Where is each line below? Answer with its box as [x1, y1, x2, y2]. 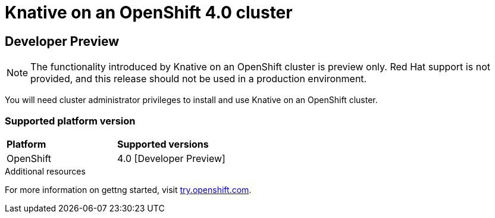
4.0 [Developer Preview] [117, 152, 225, 164]
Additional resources [5, 166, 86, 176]
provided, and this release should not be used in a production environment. [30, 73, 367, 85]
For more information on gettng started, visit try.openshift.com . [5, 184, 252, 195]
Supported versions [117, 138, 209, 150]
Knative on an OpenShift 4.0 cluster [5, 2, 293, 23]
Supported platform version [5, 114, 136, 127]
